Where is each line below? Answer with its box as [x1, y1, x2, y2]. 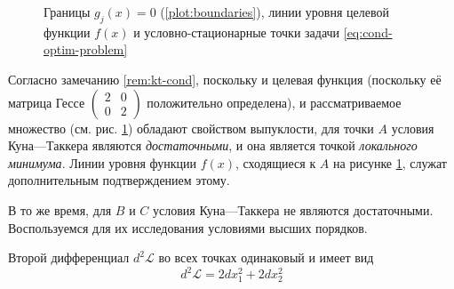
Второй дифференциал [8, 248, 130, 267]
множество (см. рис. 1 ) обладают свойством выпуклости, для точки [8, 118, 374, 137]
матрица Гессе [8, 92, 85, 111]
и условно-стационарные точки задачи [133, 22, 340, 41]
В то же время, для [8, 200, 112, 219]
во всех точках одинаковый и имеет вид [158, 248, 374, 267]
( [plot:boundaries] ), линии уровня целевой [160, 3, 389, 20]
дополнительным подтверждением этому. [8, 171, 230, 189]
